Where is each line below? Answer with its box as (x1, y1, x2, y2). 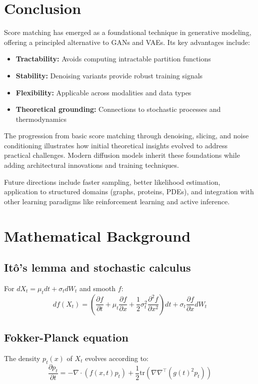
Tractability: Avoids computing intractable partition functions (15, 53, 211, 64)
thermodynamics (15, 113, 67, 124)
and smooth (79, 283, 116, 294)
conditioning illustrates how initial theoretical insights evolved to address (4, 140, 228, 150)
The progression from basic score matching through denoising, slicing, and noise (4, 130, 249, 141)
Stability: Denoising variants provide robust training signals (15, 70, 203, 80)
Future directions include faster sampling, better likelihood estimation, (4, 176, 220, 187)
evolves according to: (85, 353, 149, 364)
